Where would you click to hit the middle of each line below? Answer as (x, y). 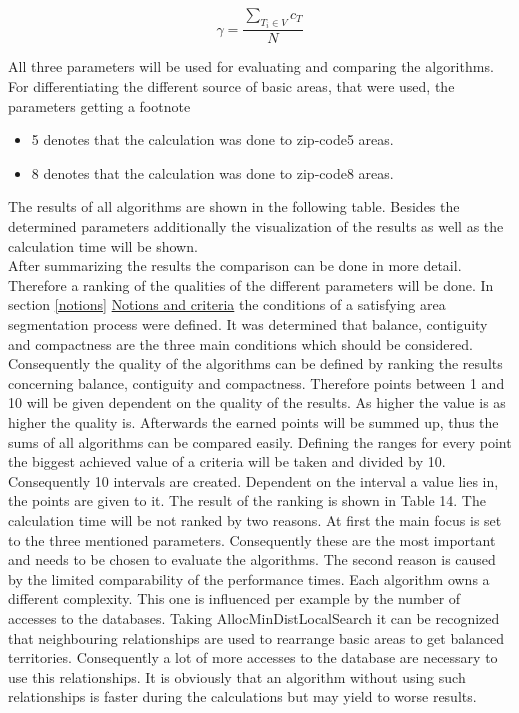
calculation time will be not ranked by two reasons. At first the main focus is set (255, 519)
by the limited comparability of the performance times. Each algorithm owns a (249, 578)
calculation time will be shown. (103, 245)
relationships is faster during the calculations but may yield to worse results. (242, 696)
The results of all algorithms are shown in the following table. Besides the (234, 206)
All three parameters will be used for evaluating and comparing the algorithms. (251, 66)
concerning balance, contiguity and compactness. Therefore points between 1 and (256, 382)
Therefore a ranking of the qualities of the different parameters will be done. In (251, 284)
